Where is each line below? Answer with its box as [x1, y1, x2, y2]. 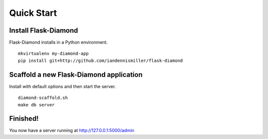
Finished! [9, 114, 39, 123]
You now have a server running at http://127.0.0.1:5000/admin [9, 128, 134, 134]
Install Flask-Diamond [9, 26, 78, 35]
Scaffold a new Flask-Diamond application [9, 70, 143, 79]
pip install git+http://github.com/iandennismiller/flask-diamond [18, 57, 183, 63]
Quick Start [9, 7, 57, 18]
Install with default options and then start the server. [9, 83, 116, 89]
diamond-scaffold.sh [18, 95, 68, 101]
